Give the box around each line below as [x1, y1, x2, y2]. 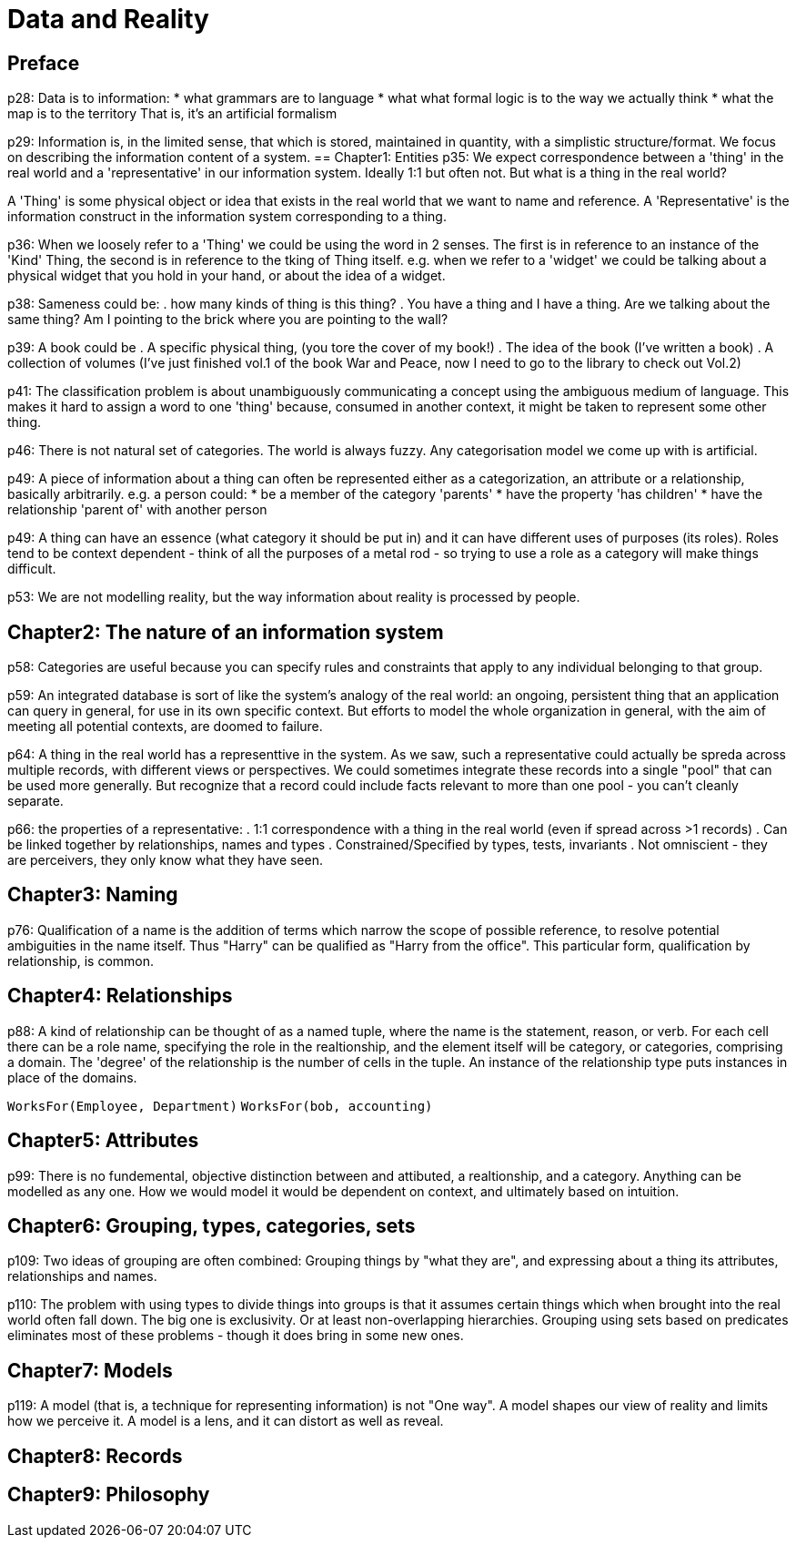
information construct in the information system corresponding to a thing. [7, 208, 447, 225]
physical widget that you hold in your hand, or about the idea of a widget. [7, 268, 446, 284]
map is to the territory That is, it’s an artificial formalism [7, 106, 338, 122]
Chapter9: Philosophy [7, 1483, 210, 1507]
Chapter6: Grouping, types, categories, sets [7, 1214, 416, 1237]
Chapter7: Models [7, 1358, 173, 1382]
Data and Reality [7, 4, 209, 35]
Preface [7, 51, 80, 75]
